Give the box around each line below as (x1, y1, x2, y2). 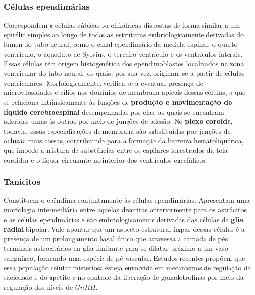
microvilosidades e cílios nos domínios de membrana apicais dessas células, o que (4, 87, 246, 97)
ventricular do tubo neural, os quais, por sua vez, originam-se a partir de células (4, 68, 245, 78)
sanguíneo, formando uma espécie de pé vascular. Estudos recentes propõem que (4, 252, 245, 263)
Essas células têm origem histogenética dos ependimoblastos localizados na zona (4, 58, 244, 68)
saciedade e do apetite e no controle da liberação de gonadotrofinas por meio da (4, 272, 244, 282)
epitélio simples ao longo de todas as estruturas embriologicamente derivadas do (4, 29, 244, 39)
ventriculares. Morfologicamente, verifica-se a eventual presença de (4, 77, 203, 88)
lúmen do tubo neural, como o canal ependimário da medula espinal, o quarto (4, 39, 238, 49)
